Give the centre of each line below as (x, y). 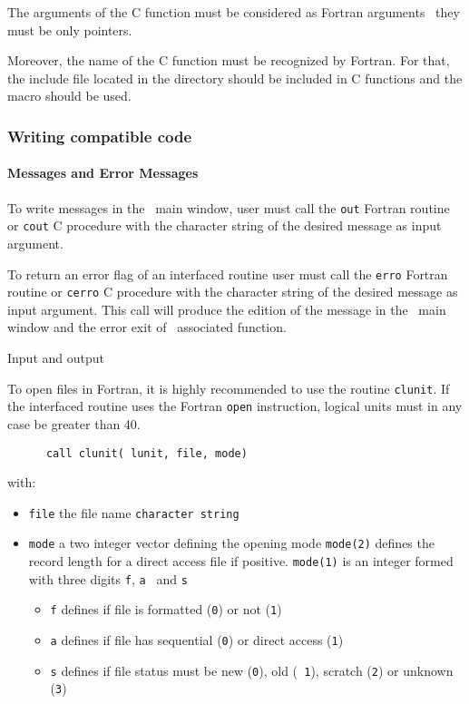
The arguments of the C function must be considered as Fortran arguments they (234, 12)
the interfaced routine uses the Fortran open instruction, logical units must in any (235, 406)
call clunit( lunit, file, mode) (147, 453)
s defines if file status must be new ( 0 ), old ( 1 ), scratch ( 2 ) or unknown (252, 670)
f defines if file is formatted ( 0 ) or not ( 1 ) (166, 609)
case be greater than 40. (74, 423)
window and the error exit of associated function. (147, 327)
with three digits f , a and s (108, 578)
